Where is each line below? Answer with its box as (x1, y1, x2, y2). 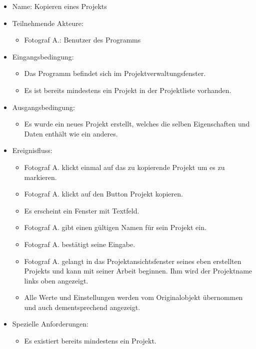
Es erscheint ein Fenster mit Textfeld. (24, 205, 139, 215)
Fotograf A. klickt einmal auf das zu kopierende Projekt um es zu (24, 161, 225, 172)
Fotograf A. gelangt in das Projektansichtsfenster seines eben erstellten (24, 255, 241, 266)
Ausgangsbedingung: (12, 101, 75, 112)
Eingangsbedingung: (12, 51, 74, 61)
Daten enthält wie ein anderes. (24, 128, 118, 138)
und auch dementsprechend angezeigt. (24, 301, 140, 312)
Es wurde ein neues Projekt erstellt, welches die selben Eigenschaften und (24, 118, 250, 129)
